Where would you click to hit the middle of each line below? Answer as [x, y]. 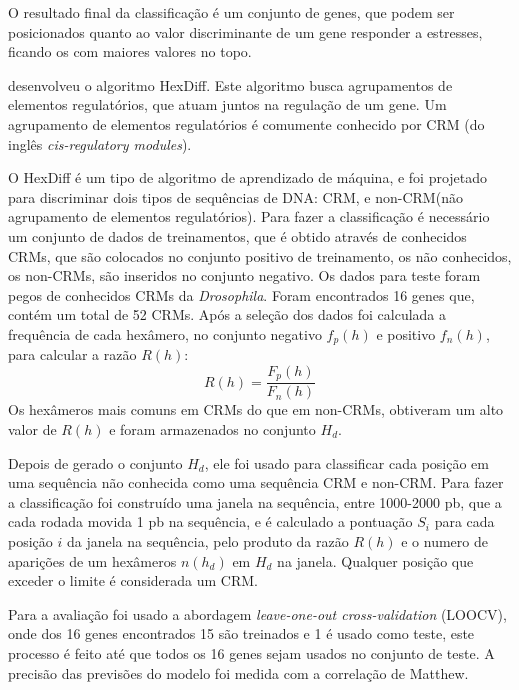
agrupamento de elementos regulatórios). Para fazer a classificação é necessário [249, 216]
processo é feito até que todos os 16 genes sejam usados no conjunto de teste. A [251, 652]
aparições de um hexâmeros [92, 560]
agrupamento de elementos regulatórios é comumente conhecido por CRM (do [246, 123]
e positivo [406, 333]
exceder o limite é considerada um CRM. [133, 580]
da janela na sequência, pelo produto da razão [207, 541]
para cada [464, 521]
